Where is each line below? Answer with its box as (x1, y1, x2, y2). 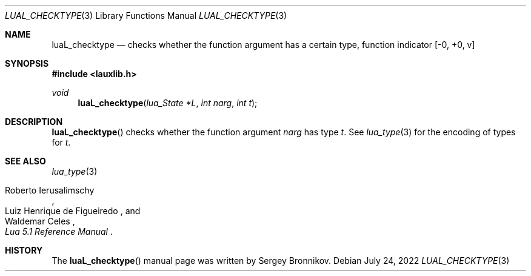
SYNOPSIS (5, 58, 49, 69)
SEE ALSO (5, 156, 46, 166)
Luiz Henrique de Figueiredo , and (5, 206, 141, 216)
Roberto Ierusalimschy (5, 185, 95, 195)
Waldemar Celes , (5, 216, 75, 226)
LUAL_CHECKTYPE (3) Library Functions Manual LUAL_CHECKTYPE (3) (5, 10, 287, 21)
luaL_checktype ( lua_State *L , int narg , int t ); (78, 98, 258, 108)
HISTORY (5, 245, 43, 255)
